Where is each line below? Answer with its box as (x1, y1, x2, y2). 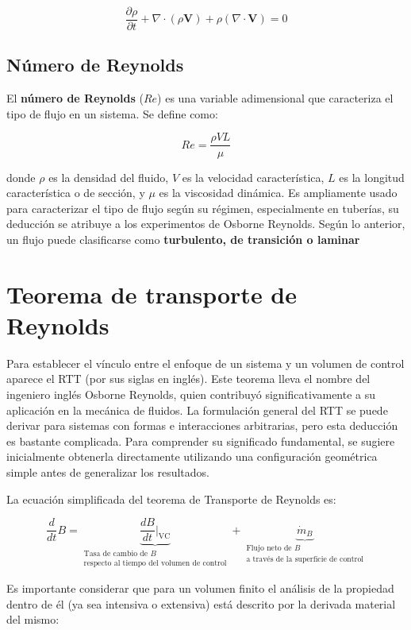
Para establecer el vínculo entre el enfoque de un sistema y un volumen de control (6, 354, 405, 371)
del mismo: (6, 611, 60, 628)
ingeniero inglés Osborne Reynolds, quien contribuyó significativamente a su (6, 385, 376, 402)
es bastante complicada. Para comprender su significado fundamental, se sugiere (6, 432, 395, 449)
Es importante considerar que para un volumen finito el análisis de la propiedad (6, 580, 394, 597)
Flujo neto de (246, 544, 292, 553)
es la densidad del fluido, (48, 168, 169, 185)
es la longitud (339, 168, 405, 185)
